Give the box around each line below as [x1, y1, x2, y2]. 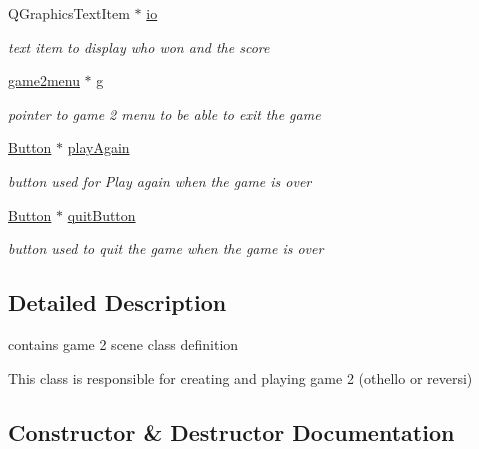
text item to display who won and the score [8, 36, 270, 57]
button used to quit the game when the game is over [8, 238, 324, 259]
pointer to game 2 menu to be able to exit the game [8, 103, 321, 124]
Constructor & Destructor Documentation [8, 416, 455, 447]
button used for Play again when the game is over [8, 170, 312, 191]
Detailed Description [8, 287, 227, 318]
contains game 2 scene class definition [8, 333, 239, 354]
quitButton [67, 204, 136, 225]
